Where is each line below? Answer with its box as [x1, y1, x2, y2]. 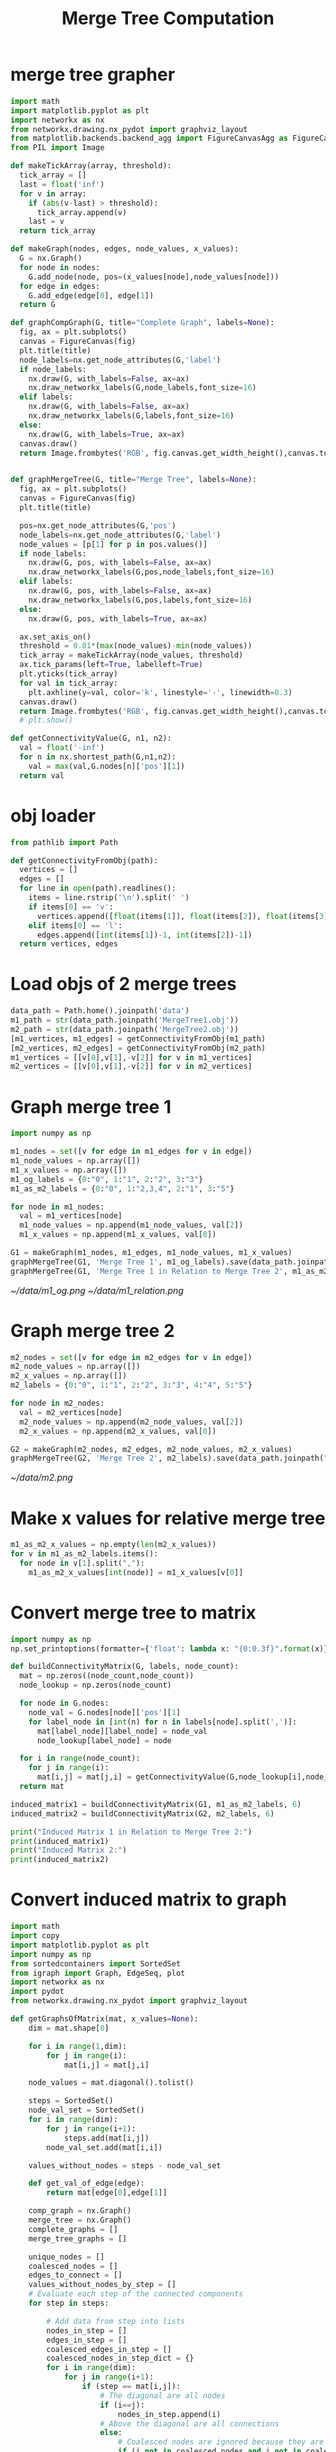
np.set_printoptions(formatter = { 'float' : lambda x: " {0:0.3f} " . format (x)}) [10, 1643, 333, 1654]
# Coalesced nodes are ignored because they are [117, 2437, 325, 2447]
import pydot [10, 1987, 65, 1997]
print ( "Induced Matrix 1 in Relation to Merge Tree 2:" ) [10, 1827, 253, 1837]
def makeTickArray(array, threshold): [10, 161, 172, 171]
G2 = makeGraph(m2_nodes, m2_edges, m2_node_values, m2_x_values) [10, 1444, 293, 1454]
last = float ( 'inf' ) [19, 179, 105, 189]
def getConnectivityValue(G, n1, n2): [10, 733, 172, 744]
